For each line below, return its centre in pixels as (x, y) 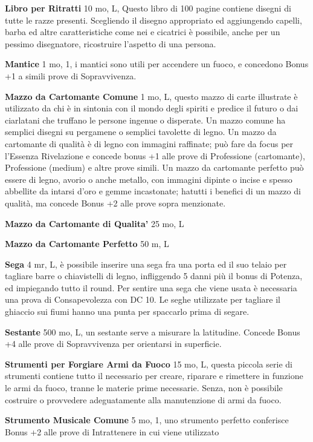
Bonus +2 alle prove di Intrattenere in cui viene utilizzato (112, 431)
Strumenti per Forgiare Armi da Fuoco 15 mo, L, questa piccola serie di (149, 364)
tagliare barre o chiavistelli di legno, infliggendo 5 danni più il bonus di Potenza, (154, 276)
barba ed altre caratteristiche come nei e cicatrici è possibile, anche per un (143, 32)
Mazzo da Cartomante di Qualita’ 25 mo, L (95, 223)
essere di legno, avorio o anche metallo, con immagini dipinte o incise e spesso (149, 179)
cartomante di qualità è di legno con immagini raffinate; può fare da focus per (149, 143)
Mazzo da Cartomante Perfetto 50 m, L (87, 244)
